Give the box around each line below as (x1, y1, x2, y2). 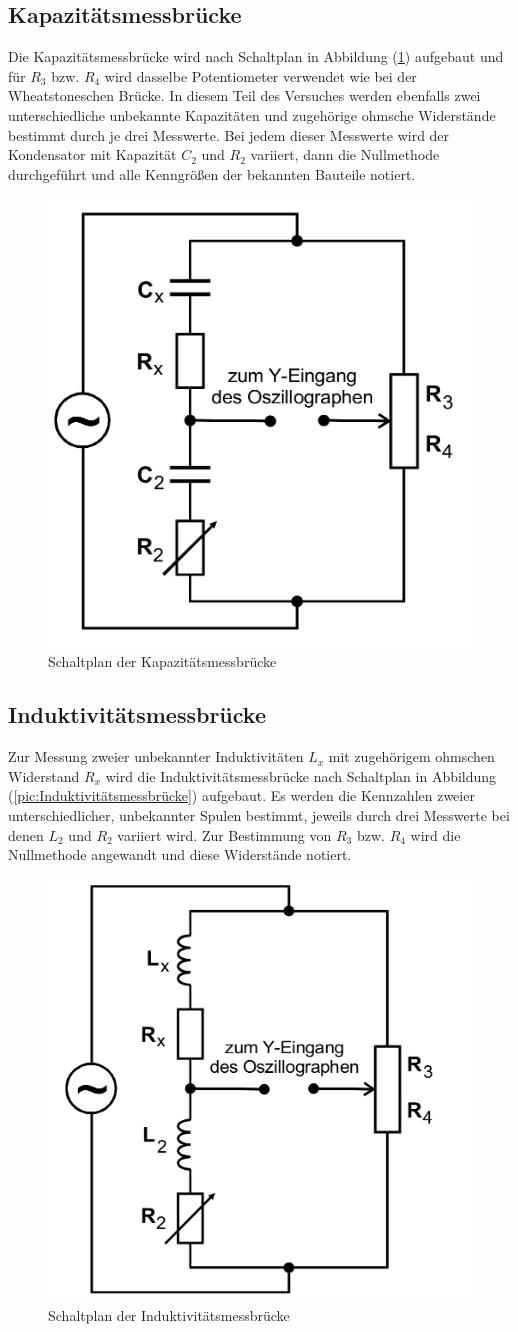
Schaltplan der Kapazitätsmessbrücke (48, 650, 277, 671)
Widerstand (8, 765, 80, 786)
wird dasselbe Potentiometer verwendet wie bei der (104, 65, 417, 86)
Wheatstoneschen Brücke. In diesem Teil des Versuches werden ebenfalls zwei (8, 85, 481, 106)
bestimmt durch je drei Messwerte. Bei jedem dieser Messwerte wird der (8, 124, 450, 145)
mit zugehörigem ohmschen (328, 746, 495, 767)
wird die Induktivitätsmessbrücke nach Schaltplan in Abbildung (105, 765, 497, 786)
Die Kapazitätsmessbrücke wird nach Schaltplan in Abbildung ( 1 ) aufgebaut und (8, 46, 504, 67)
